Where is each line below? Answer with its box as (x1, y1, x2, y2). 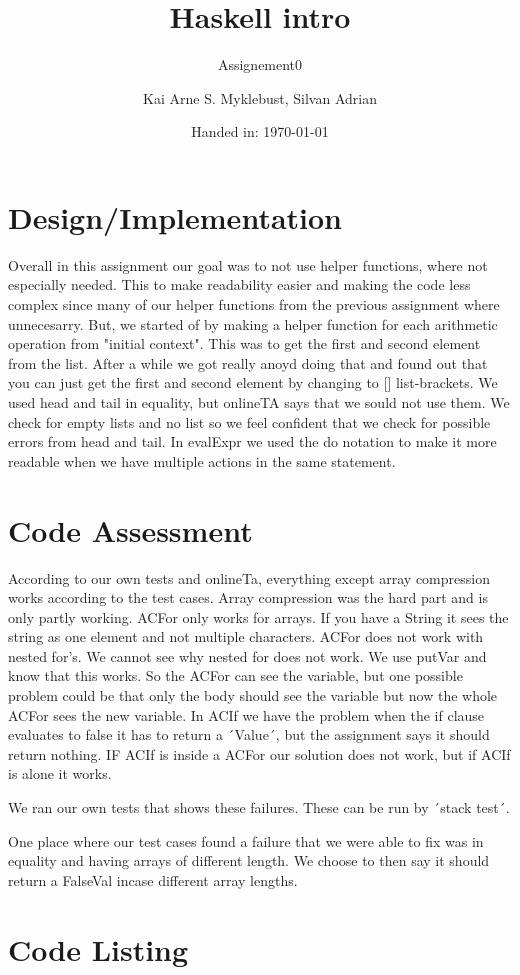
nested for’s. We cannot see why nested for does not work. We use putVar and (8, 645, 487, 666)
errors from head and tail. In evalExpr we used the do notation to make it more (8, 431, 497, 452)
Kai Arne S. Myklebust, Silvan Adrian (143, 87, 377, 108)
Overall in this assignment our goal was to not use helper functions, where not (8, 254, 488, 275)
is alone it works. (8, 763, 112, 784)
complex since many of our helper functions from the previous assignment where (8, 294, 500, 315)
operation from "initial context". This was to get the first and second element (8, 333, 481, 354)
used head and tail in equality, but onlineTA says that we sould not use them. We (8, 392, 510, 412)
